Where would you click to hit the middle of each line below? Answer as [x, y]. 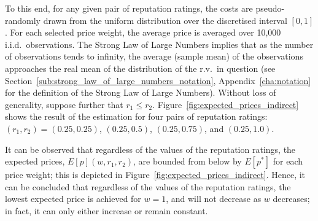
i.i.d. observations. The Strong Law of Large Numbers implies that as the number [159, 44]
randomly [23, 20]
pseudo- [270, 8]
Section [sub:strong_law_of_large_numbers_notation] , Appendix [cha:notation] [158, 80]
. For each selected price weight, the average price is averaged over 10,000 [143, 32]
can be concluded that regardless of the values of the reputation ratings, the [148, 186]
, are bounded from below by [188, 161]
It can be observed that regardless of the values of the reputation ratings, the [150, 149]
